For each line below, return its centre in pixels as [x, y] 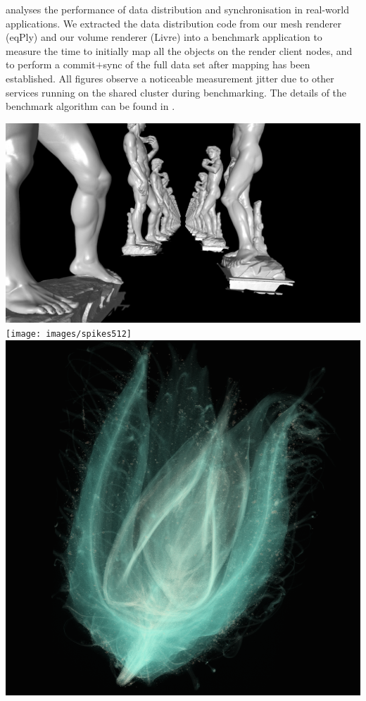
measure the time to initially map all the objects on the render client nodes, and [179, 50]
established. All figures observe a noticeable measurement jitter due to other [170, 78]
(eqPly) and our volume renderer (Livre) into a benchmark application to [164, 37]
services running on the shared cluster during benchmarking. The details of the [176, 92]
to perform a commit [51, 64]
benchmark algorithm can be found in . [90, 106]
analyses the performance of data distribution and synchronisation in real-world [177, 9]
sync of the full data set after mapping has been [207, 64]
